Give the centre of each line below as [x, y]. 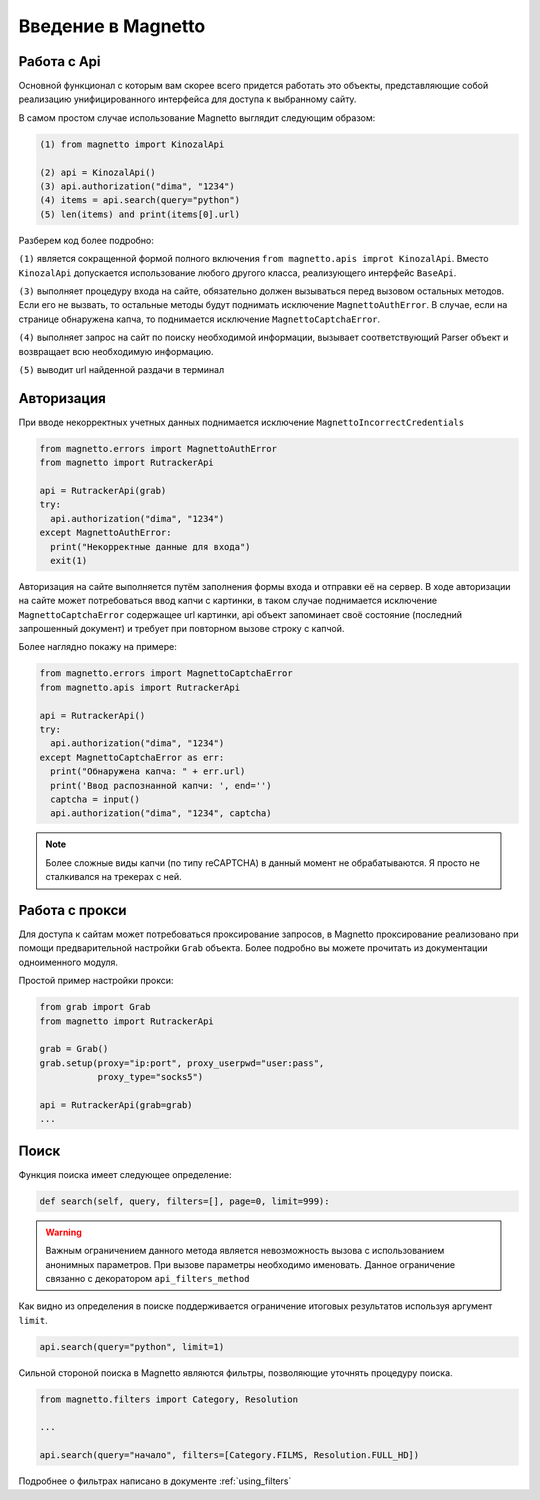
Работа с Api [59, 61]
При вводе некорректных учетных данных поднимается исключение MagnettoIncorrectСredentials [241, 422]
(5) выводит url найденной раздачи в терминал [121, 369]
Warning [63, 1232]
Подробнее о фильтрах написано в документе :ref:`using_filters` [155, 1481]
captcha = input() [95, 799]
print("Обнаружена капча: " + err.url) [148, 771]
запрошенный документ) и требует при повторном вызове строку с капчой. [181, 629]
